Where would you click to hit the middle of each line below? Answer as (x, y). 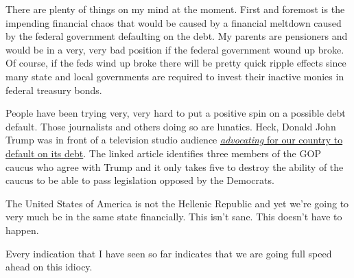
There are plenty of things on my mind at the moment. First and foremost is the (175, 9)
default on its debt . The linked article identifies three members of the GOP (163, 153)
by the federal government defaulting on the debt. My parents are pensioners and (177, 36)
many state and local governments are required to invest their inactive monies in (175, 76)
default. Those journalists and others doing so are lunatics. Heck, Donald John (171, 126)
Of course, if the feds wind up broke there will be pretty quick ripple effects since (176, 63)
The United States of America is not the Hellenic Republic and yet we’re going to (177, 203)
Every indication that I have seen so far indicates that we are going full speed (169, 253)
